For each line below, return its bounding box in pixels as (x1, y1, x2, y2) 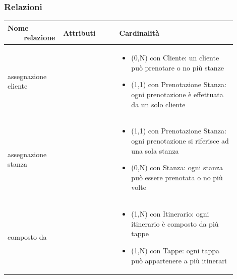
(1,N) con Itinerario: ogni (131, 208, 209, 219)
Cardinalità (119, 27, 159, 38)
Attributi (63, 27, 96, 38)
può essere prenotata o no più (131, 172, 223, 182)
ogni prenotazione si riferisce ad (131, 135, 229, 146)
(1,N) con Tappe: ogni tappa (131, 245, 219, 255)
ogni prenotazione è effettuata (131, 89, 223, 99)
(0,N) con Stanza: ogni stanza (131, 162, 223, 173)
